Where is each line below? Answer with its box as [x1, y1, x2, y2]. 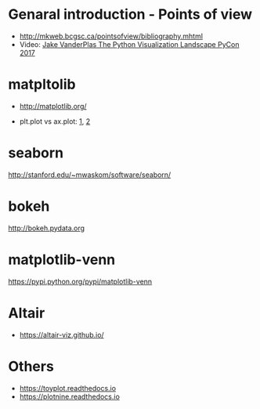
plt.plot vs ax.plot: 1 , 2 [19, 116, 91, 126]
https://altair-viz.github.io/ [19, 330, 104, 339]
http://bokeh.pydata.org [8, 223, 85, 233]
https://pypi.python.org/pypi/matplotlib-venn [8, 277, 153, 286]
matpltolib [8, 76, 76, 93]
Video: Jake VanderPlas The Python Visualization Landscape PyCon [19, 39, 240, 49]
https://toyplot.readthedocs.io [19, 383, 116, 393]
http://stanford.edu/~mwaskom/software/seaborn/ [8, 170, 172, 179]
